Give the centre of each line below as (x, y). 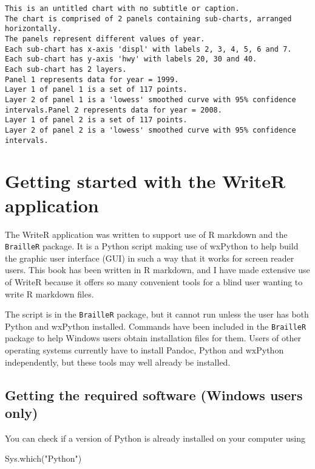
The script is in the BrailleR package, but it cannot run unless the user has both (157, 314)
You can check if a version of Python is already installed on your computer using (155, 438)
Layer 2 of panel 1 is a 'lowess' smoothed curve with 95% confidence (151, 99)
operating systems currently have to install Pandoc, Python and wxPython (144, 350)
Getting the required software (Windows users (154, 394)
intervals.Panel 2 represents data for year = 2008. (113, 110)
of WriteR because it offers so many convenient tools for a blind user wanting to (154, 281)
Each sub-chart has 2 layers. (66, 69)
